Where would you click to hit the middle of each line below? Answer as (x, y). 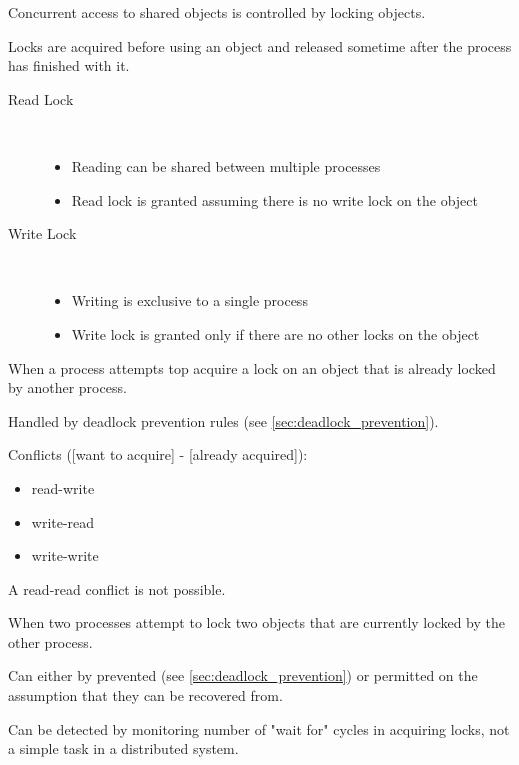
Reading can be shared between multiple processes (226, 165)
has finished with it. (69, 65)
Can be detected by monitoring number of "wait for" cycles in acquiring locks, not (259, 728)
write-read (63, 521)
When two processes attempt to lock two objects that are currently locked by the (257, 622)
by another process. (67, 387)
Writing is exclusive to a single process (189, 300)
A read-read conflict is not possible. (117, 588)
